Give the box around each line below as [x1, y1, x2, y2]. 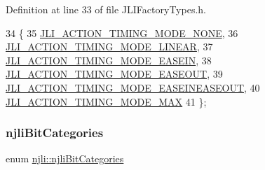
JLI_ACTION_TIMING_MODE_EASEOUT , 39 [6, 66, 223, 81]
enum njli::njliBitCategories [6, 151, 124, 166]
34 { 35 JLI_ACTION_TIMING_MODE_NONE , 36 [6, 25, 238, 40]
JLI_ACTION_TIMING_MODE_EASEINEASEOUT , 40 [6, 80, 260, 94]
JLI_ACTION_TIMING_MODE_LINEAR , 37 [6, 39, 213, 54]
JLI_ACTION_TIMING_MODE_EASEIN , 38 [6, 52, 212, 67]
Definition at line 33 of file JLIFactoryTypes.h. [6, 2, 206, 16]
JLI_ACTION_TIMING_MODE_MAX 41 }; [6, 94, 207, 108]
